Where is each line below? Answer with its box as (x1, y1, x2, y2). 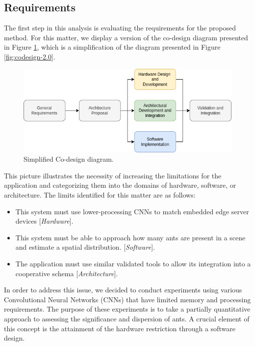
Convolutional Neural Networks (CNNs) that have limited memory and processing (4, 294, 251, 304)
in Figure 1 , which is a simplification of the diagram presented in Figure (4, 42, 221, 52)
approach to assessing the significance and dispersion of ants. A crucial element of (4, 313, 250, 323)
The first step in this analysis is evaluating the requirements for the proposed (4, 23, 236, 33)
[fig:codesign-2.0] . (4, 51, 55, 61)
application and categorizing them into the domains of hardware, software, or (4, 180, 236, 190)
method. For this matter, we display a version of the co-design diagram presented (4, 32, 248, 42)
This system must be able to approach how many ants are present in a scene (15, 232, 246, 242)
